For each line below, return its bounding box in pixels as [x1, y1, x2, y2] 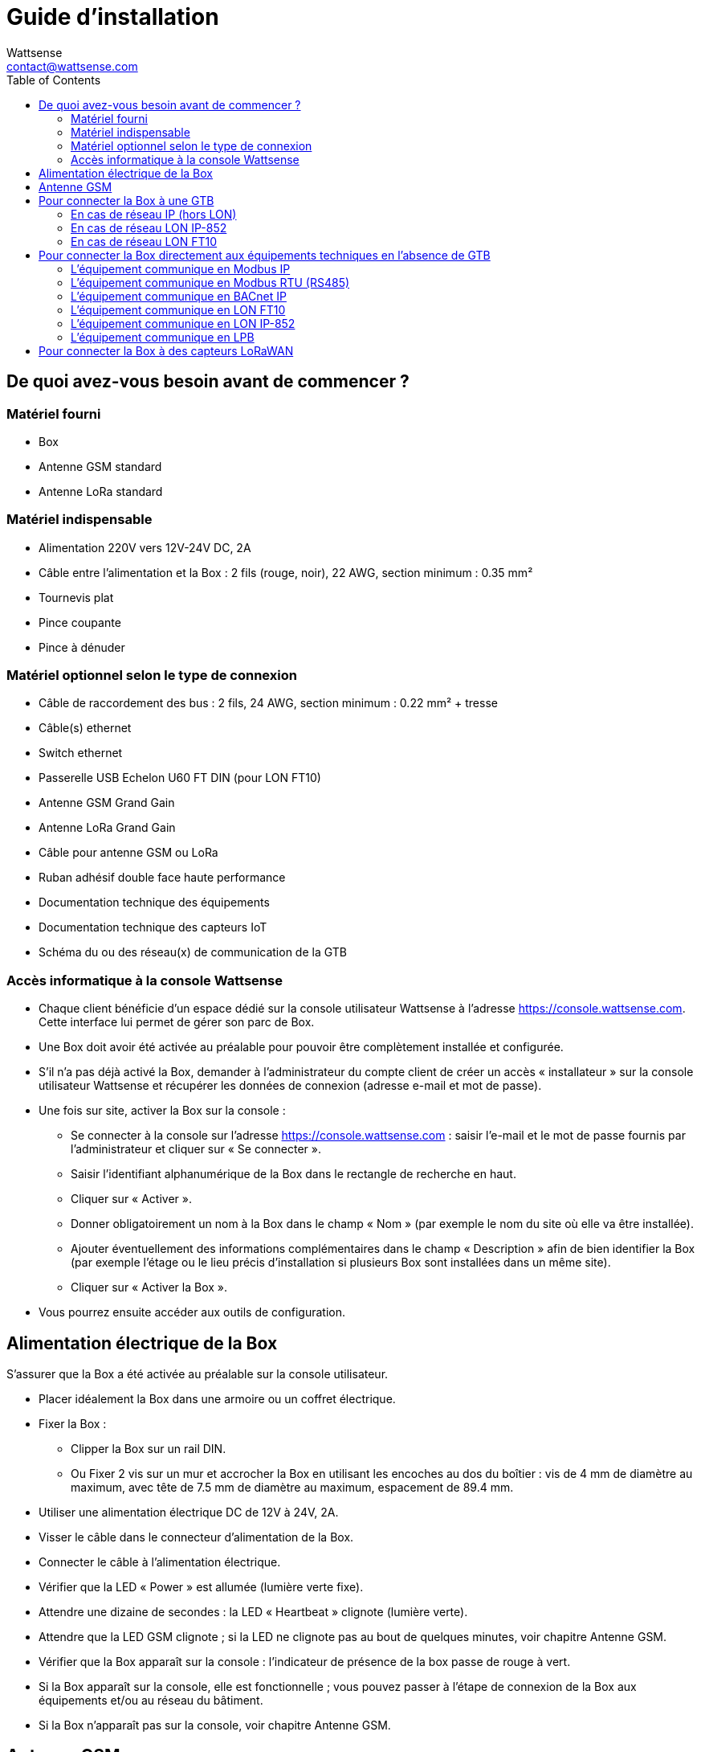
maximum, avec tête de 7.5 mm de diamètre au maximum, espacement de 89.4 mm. [71, 1480, 514, 1495]
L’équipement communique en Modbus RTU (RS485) [71, 275, 350, 289]
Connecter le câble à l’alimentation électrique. [39, 1555, 281, 1570]
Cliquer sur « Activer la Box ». [71, 1280, 227, 1295]
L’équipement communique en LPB [71, 330, 255, 344]
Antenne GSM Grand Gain [39, 796, 175, 810]
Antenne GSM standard [39, 459, 162, 473]
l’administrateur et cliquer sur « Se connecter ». [71, 1142, 322, 1156]
